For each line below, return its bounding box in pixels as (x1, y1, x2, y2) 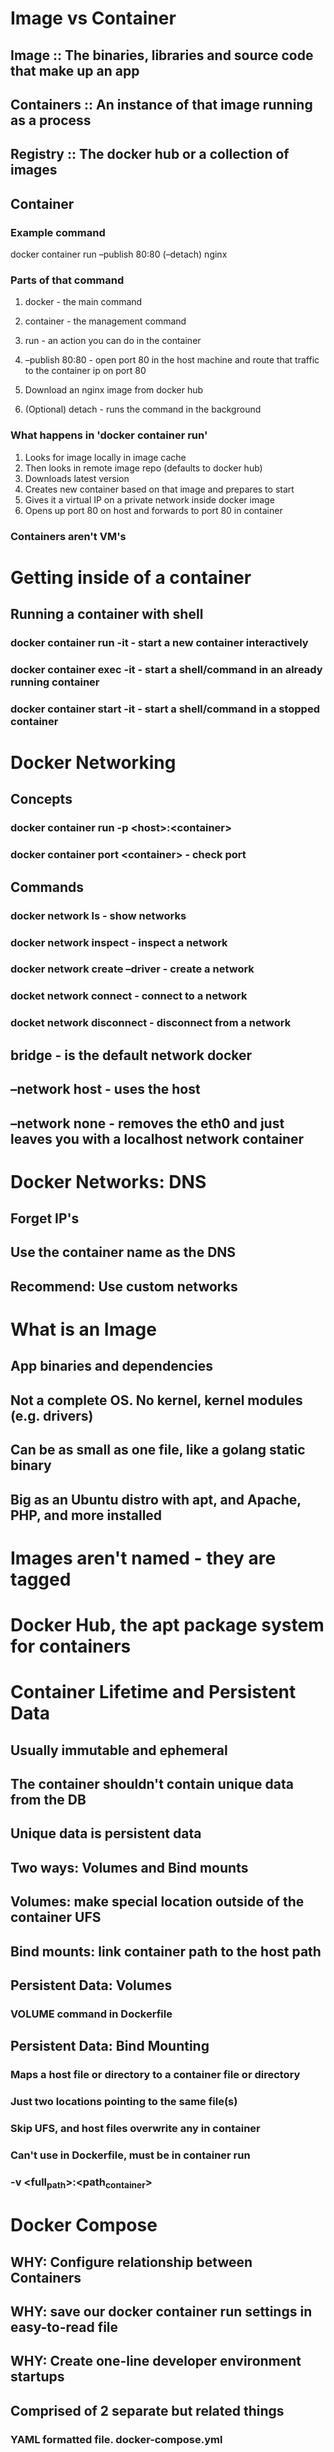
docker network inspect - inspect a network (10, 935, 228, 949)
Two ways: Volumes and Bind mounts (10, 1859, 249, 1876)
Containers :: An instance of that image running (10, 96, 313, 113)
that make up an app (10, 62, 140, 79)
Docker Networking (10, 752, 177, 774)
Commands (10, 878, 85, 896)
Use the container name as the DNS (10, 1244, 237, 1261)
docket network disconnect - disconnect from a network (10, 1016, 292, 1030)
